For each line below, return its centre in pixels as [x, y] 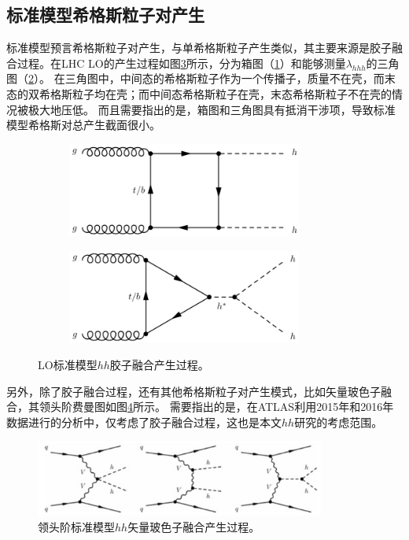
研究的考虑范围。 [339, 422]
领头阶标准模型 [76, 526]
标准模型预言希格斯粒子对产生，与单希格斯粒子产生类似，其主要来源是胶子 [199, 48]
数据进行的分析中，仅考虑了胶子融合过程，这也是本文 [144, 422]
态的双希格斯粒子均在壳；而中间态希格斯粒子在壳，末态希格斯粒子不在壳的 [199, 93]
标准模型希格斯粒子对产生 [105, 15]
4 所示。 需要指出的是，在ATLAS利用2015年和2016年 [261, 407]
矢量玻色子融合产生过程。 [194, 526]
